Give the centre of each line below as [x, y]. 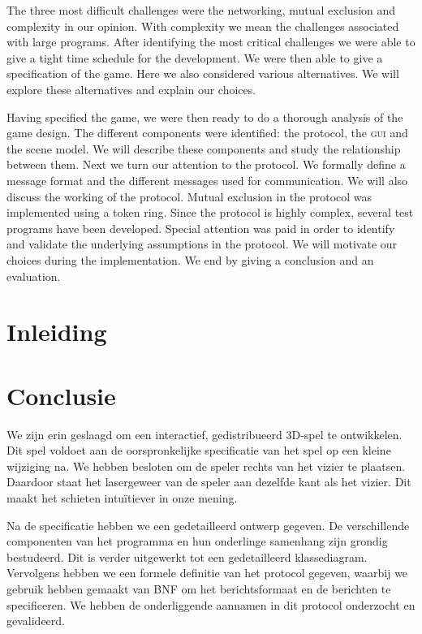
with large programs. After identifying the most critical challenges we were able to [211, 42]
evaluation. [34, 276]
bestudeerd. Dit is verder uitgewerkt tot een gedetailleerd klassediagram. [187, 556]
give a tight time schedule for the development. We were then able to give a [195, 57]
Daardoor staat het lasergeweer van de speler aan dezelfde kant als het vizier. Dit [209, 482]
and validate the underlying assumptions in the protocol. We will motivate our [202, 244]
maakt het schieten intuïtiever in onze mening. [122, 497]
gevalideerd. [36, 621]
